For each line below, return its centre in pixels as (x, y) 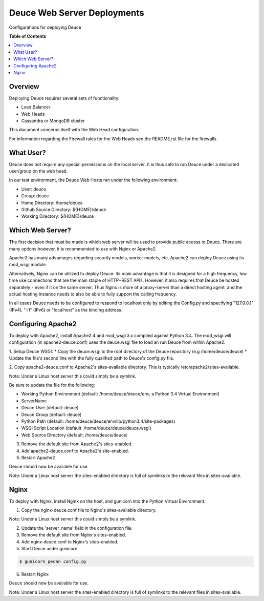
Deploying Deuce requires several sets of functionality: (64, 98)
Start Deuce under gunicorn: (50, 549)
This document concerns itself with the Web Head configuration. (74, 130)
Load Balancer (36, 107)
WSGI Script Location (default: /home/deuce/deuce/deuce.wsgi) (86, 428)
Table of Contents (28, 36)
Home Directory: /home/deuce (52, 203)
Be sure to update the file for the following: (52, 385)
